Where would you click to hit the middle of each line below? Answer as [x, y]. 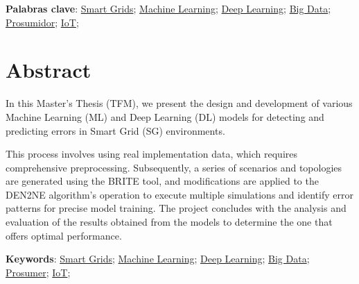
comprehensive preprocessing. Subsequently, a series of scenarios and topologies [174, 167]
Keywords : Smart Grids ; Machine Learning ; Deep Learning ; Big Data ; [158, 259]
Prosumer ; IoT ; [38, 272]
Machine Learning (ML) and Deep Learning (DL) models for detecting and [165, 116]
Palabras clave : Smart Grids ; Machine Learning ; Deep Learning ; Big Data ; [168, 8]
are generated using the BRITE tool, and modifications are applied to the [162, 181]
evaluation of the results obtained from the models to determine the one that [169, 222]
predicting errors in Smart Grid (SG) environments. [115, 130]
